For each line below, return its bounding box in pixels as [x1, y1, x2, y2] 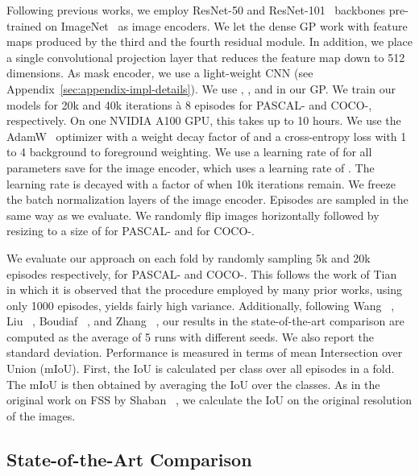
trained [6, 17, 42, 34]
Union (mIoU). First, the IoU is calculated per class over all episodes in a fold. [6, 360, 395, 377]
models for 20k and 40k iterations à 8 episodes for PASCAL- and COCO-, [6, 96, 372, 113]
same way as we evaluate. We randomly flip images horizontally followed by [6, 206, 380, 223]
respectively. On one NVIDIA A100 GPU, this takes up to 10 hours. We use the [6, 112, 401, 129]
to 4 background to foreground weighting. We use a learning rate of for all [6, 143, 372, 160]
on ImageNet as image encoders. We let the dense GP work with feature [45, 17, 408, 34]
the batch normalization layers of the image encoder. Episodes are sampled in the [6, 191, 409, 208]
